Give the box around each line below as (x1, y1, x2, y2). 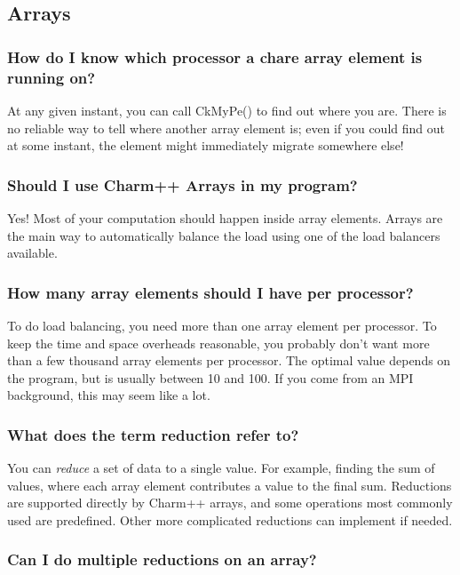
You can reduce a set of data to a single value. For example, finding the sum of (7, 459, 435, 477)
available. (7, 244, 58, 262)
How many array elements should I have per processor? (7, 281, 414, 303)
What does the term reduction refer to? (7, 423, 299, 445)
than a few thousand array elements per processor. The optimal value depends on (7, 351, 451, 370)
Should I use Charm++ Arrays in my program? (7, 173, 358, 196)
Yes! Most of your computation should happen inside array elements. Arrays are (7, 208, 443, 227)
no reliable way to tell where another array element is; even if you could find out (7, 118, 445, 137)
